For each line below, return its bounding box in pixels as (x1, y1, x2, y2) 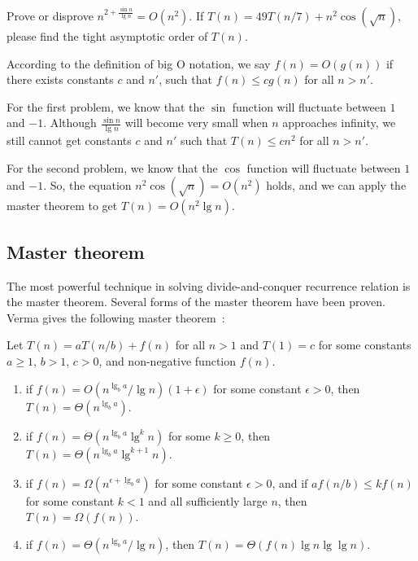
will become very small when (124, 114, 268, 131)
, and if (272, 474, 308, 491)
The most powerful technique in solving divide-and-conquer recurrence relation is (7, 277, 411, 294)
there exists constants (7, 71, 114, 88)
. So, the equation (43, 177, 132, 194)
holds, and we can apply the (266, 177, 407, 194)
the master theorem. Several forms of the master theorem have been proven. (7, 293, 385, 310)
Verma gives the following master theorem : (7, 309, 225, 326)
